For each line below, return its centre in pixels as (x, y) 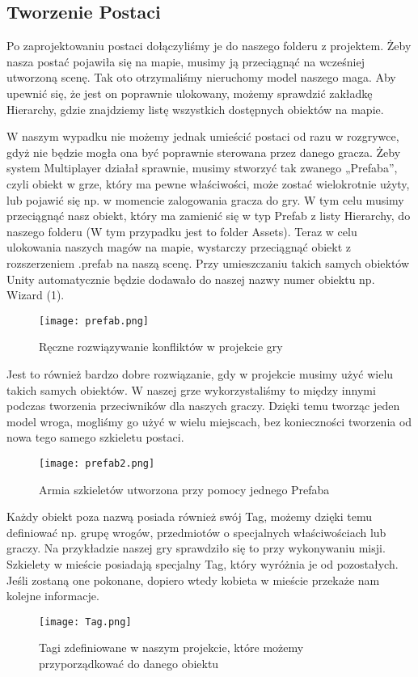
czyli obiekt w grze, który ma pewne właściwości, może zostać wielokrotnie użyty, (208, 183)
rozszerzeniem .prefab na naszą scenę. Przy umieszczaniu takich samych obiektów (208, 262)
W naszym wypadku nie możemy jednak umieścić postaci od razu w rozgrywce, (203, 136)
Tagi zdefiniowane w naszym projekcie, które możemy (171, 647)
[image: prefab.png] (94, 321)
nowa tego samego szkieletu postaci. (95, 437)
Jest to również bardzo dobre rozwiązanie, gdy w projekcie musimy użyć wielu (200, 373)
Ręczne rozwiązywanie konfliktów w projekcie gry (161, 347)
